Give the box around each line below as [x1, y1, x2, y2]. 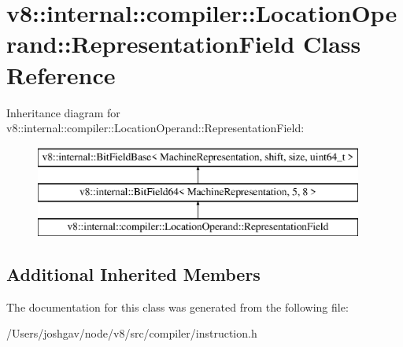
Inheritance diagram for [6, 104, 120, 120]
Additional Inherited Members [6, 262, 261, 286]
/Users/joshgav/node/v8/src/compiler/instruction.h [6, 325, 257, 341]
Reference [6, 58, 116, 90]
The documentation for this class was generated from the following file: [6, 298, 349, 315]
